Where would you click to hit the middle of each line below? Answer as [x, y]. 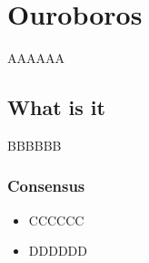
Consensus [46, 186]
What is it [56, 107]
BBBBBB [35, 145]
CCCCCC [56, 220]
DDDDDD [58, 251]
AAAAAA [36, 58]
